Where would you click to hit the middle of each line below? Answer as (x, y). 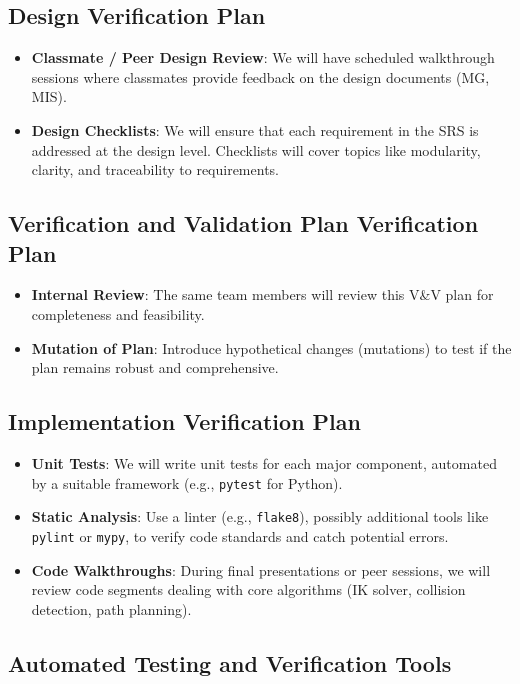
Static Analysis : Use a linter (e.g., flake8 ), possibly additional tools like (260, 516)
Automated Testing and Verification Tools (230, 662)
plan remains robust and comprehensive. (155, 367)
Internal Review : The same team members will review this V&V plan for (262, 294)
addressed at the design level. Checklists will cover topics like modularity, (256, 149)
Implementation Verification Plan (184, 421)
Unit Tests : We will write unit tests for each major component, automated (264, 462)
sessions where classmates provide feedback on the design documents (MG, (260, 76)
